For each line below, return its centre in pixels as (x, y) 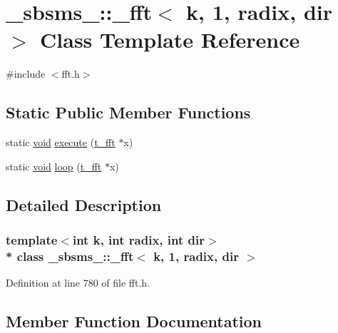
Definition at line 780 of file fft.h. (78, 283)
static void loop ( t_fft (54, 166)
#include (26, 74)
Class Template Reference (170, 40)
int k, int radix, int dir (138, 240)
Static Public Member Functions (128, 112)
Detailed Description (84, 204)
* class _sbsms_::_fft (70, 256)
